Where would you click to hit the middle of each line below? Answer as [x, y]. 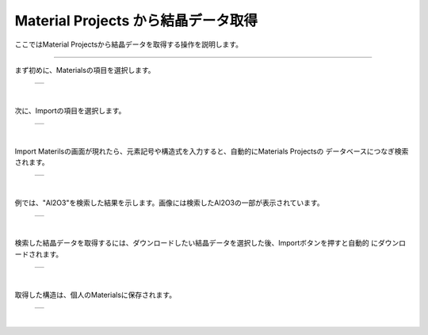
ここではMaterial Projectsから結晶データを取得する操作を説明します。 [129, 44]
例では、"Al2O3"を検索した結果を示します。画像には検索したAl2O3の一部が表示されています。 [169, 203]
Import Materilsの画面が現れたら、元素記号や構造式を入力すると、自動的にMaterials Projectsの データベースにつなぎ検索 [212, 151]
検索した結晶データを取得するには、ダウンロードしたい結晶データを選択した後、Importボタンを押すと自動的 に [196, 243]
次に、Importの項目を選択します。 [70, 110]
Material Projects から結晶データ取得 [136, 21]
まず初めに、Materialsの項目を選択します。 [85, 70]
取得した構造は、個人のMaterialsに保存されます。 [96, 295]
